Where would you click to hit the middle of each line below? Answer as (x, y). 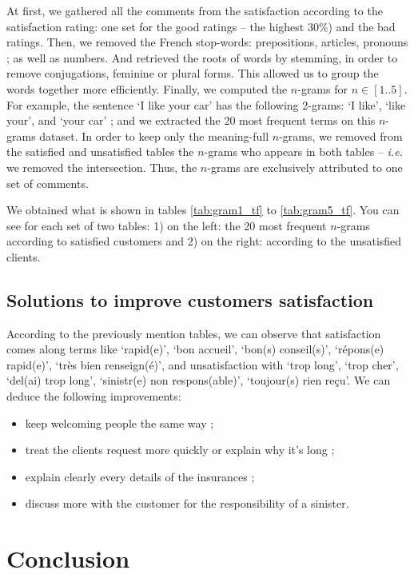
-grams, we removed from (341, 136)
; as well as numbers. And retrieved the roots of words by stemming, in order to (202, 57)
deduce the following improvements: (94, 396)
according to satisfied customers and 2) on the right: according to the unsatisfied (204, 241)
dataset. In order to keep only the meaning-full (154, 136)
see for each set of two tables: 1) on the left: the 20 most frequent (167, 225)
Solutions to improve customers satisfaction (190, 299)
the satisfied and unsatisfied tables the (100, 151)
